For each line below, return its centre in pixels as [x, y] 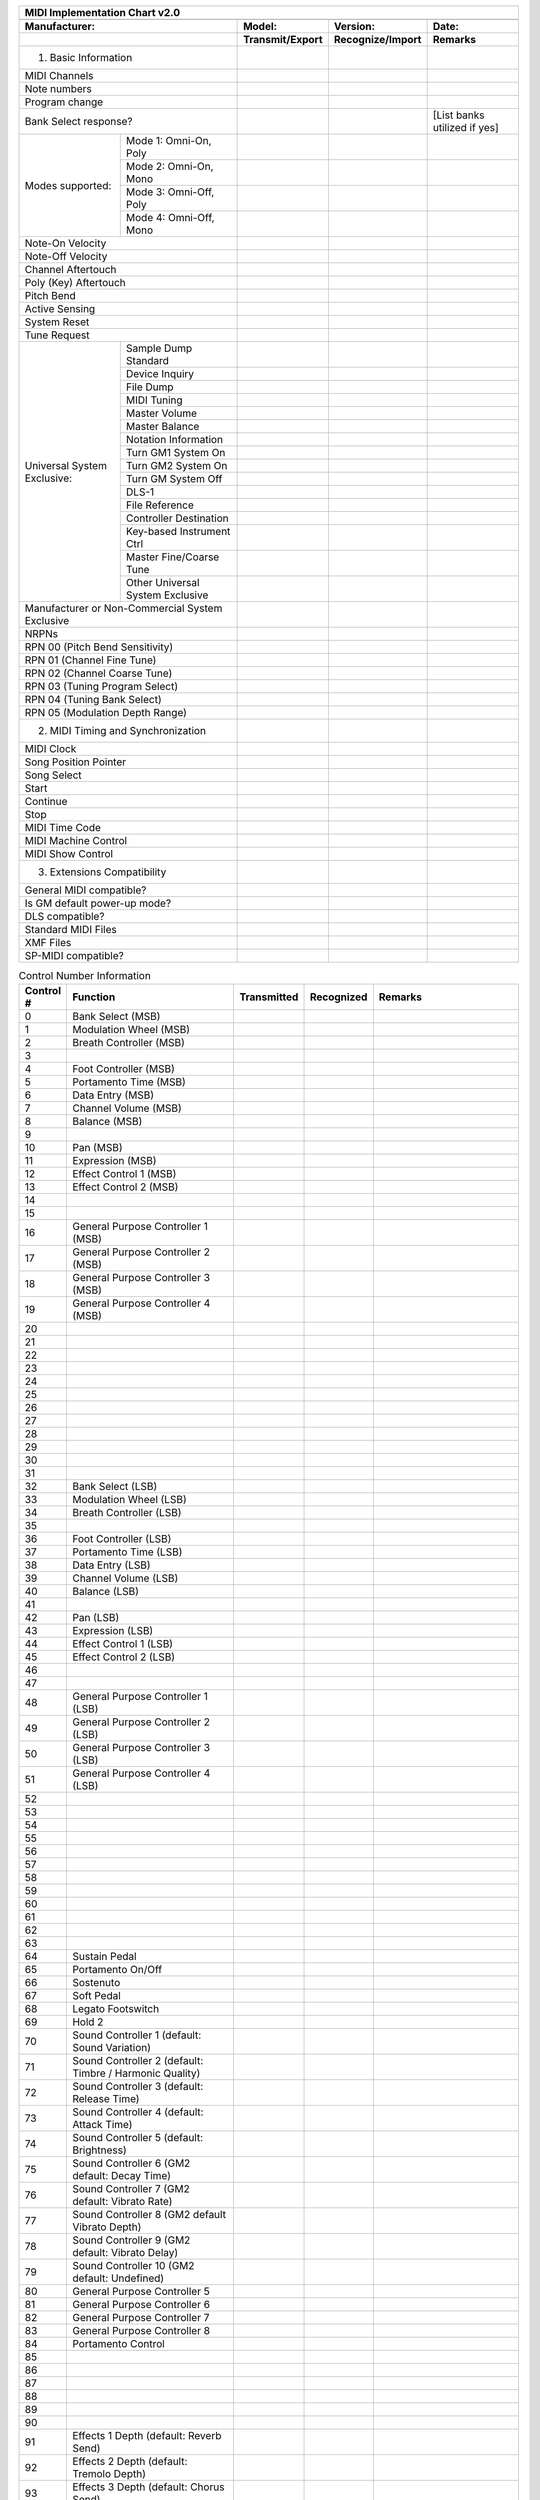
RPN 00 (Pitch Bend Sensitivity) [99, 647]
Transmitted [269, 997]
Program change [64, 102]
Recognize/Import [377, 39]
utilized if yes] [465, 127]
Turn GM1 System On [175, 452]
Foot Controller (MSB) [123, 1069]
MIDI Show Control [69, 853]
